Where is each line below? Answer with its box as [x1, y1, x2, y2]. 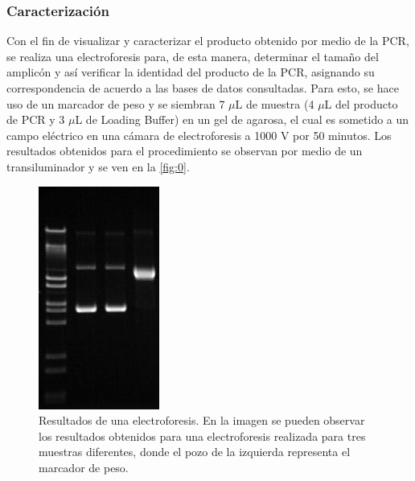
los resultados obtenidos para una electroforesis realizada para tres [39, 427, 366, 444]
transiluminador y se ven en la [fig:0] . [6, 158, 190, 175]
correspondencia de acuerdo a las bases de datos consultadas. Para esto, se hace [6, 80, 399, 96]
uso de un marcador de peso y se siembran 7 [6, 95, 225, 112]
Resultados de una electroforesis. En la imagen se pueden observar [39, 412, 365, 429]
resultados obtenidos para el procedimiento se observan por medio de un [6, 142, 363, 159]
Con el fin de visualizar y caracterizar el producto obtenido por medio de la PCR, [6, 32, 409, 49]
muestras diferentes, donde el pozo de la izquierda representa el [39, 443, 351, 460]
